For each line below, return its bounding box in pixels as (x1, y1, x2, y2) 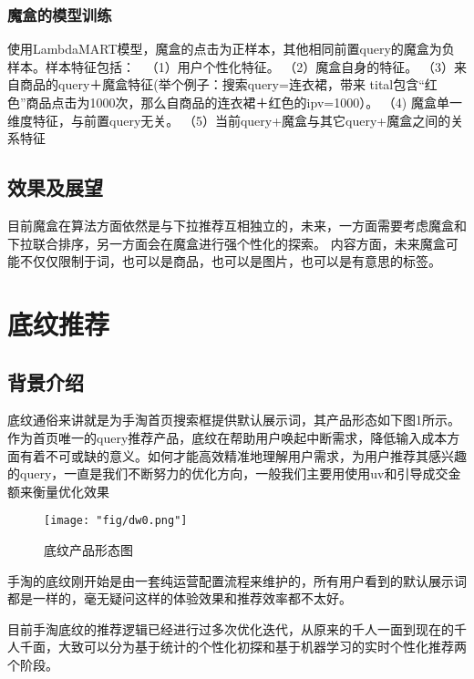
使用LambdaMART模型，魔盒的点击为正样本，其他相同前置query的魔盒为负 (7, 39, 455, 58)
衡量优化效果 (32, 481, 109, 500)
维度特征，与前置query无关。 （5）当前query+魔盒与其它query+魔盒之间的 (7, 110, 451, 129)
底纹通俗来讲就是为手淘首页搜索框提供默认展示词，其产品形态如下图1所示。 (7, 410, 460, 429)
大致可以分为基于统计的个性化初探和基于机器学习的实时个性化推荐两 (57, 637, 467, 656)
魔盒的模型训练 (7, 3, 112, 26)
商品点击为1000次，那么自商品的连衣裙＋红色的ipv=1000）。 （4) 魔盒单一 (26, 93, 462, 111)
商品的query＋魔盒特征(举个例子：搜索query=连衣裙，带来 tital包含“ (19, 75, 425, 94)
